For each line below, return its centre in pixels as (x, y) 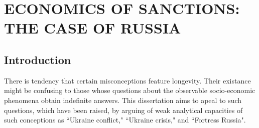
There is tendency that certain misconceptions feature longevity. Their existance (127, 80)
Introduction (38, 59)
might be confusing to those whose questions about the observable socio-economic (130, 90)
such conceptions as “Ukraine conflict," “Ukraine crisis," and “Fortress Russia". (125, 120)
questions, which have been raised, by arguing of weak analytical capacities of (123, 110)
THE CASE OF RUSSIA (93, 28)
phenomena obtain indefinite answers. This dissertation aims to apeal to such (123, 100)
